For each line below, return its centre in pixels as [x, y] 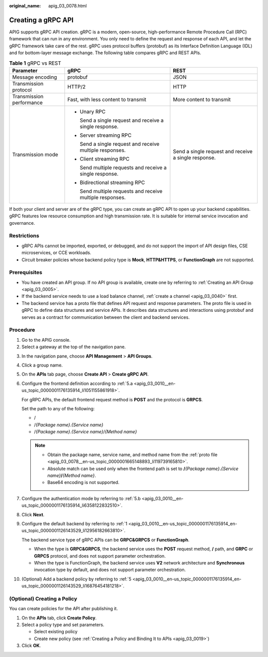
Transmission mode [35, 154]
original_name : [25, 6]
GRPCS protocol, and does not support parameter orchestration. [100, 556]
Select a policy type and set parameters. [63, 625]
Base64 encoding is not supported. [83, 482]
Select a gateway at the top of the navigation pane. [74, 347]
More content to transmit [202, 99]
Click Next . [33, 514]
